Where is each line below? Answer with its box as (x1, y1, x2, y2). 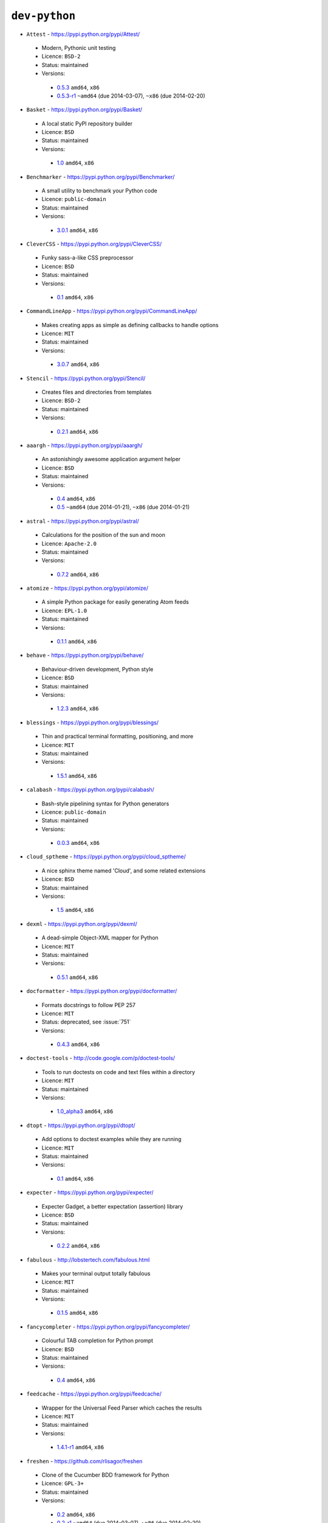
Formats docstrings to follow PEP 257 (41, 1001, 136, 1008)
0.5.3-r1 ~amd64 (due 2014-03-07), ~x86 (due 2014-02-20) (56, 92, 206, 99)
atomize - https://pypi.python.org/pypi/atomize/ (26, 585, 149, 592)
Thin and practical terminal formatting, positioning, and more (41, 733, 194, 740)
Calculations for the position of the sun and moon (41, 531, 165, 539)
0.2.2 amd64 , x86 (56, 1242, 100, 1249)
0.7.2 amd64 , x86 (56, 570, 100, 578)
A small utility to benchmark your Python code (41, 187, 157, 194)
